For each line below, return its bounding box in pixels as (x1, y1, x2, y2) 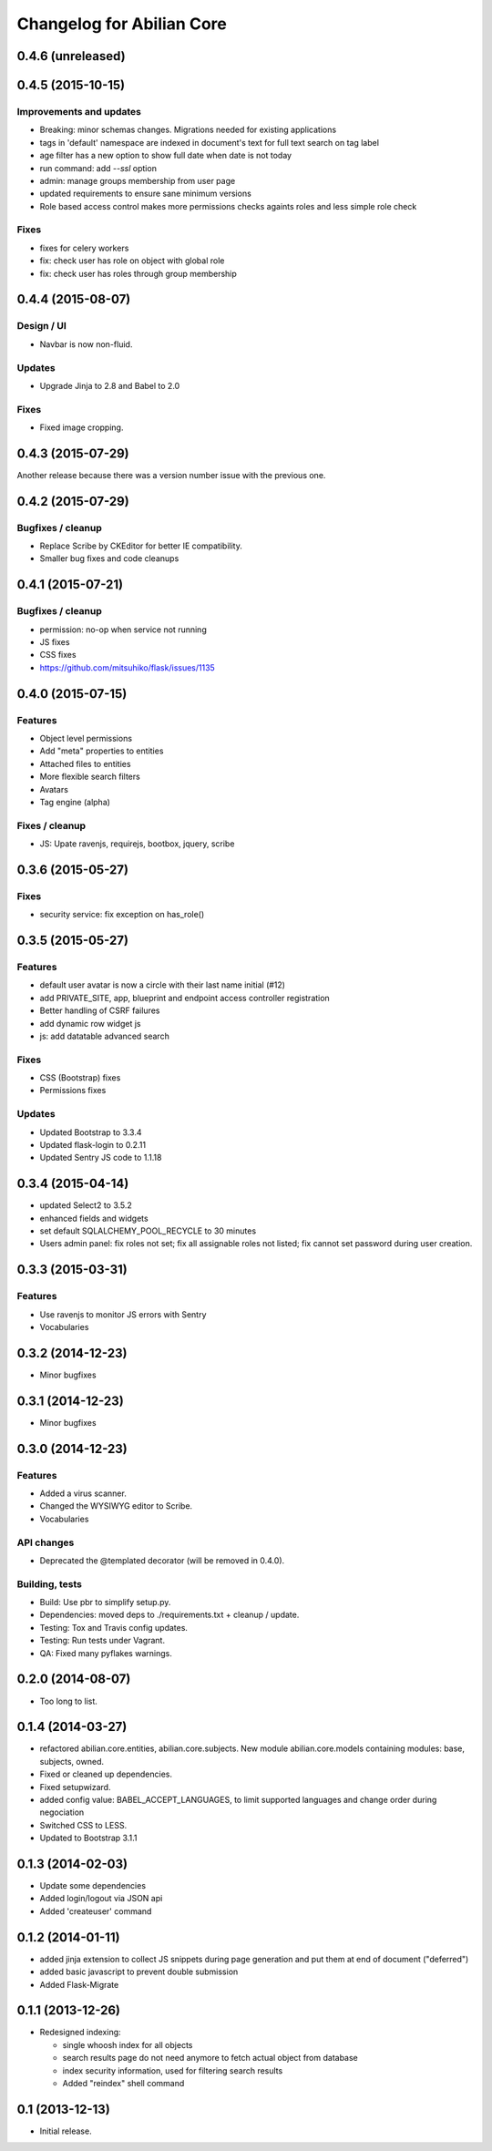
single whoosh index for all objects (62, 2039, 193, 2050)
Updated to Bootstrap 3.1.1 (39, 1832, 138, 1844)
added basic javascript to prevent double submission (39, 1966, 239, 1977)
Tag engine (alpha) (39, 796, 111, 807)
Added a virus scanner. (39, 1488, 127, 1499)
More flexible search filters (39, 771, 140, 783)
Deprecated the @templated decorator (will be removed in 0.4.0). (39, 1554, 285, 1566)
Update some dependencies (39, 1880, 146, 1891)
